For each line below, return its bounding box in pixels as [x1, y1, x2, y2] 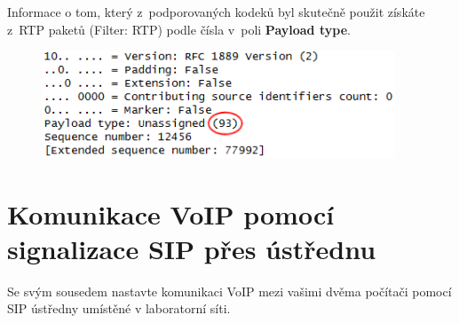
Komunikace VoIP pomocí [7, 195, 335, 232]
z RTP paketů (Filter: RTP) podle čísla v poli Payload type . [7, 20, 351, 38]
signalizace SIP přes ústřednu [7, 230, 376, 266]
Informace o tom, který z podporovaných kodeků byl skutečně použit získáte [7, 3, 425, 20]
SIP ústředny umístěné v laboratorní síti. [7, 299, 231, 318]
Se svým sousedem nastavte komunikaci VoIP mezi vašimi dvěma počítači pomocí [7, 281, 452, 300]
